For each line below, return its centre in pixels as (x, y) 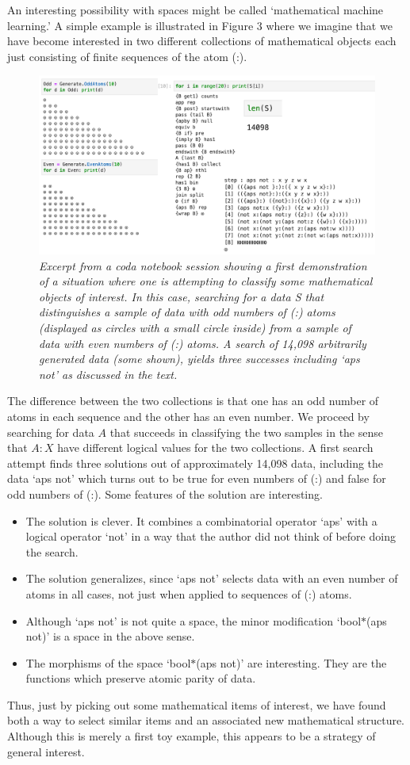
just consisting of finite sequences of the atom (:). (127, 56)
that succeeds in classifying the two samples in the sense (246, 432)
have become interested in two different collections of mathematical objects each (202, 41)
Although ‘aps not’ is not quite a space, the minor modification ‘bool (194, 620)
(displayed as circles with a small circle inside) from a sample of (195, 327)
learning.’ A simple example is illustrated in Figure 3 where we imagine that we (200, 25)
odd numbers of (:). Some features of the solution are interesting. (165, 493)
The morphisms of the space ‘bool (108, 662)
